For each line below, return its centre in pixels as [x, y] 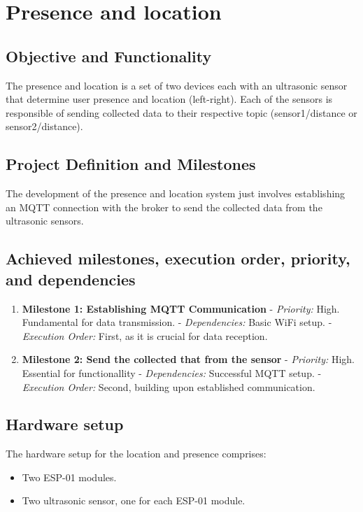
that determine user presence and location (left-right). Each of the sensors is [169, 99]
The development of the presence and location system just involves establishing [176, 193]
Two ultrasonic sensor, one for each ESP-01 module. [134, 500]
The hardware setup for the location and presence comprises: [136, 454]
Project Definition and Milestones [131, 164]
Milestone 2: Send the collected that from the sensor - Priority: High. [188, 359]
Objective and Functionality [109, 56]
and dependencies [71, 279]
